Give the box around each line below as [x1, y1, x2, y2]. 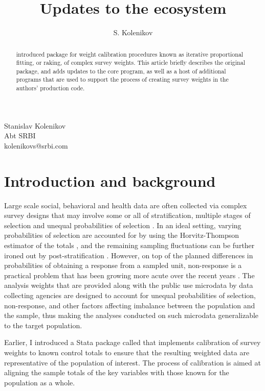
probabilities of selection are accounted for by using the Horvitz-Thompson [4, 230, 239, 240]
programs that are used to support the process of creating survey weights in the [16, 75, 229, 84]
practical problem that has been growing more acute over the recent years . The [4, 270, 255, 280]
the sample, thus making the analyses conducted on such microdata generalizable [4, 310, 259, 321]
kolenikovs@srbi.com [4, 140, 68, 151]
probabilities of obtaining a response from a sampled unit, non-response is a [4, 260, 242, 271]
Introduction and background [4, 170, 216, 191]
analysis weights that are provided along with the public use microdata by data [4, 280, 253, 290]
